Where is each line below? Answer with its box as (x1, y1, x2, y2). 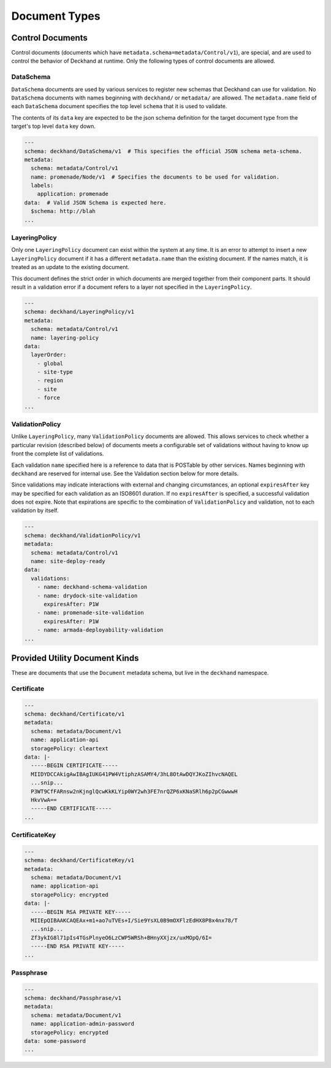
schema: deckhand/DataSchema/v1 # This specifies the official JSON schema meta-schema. (24, 147, 303, 155)
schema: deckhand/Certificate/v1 (24, 710, 125, 717)
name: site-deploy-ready (31, 558, 105, 565)
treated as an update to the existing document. (11, 263, 130, 271)
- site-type (37, 368, 74, 376)
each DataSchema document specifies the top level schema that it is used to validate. (11, 103, 227, 110)
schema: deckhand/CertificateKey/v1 (24, 857, 135, 864)
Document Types (11, 9, 101, 23)
